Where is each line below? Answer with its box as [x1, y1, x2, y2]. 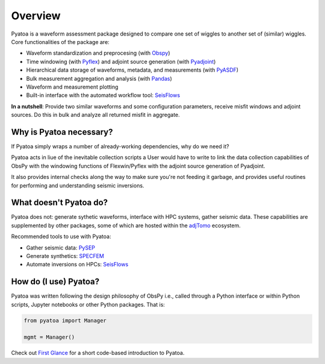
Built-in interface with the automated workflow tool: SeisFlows [26, 92, 181, 99]
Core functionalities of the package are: [11, 38, 110, 45]
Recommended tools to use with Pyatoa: [11, 233, 111, 240]
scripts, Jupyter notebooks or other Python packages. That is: [11, 301, 166, 308]
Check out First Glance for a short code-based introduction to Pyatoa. [11, 350, 185, 357]
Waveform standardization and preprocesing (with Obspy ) [26, 49, 170, 57]
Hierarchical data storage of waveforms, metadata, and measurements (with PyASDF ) [26, 66, 239, 74]
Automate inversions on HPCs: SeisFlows [26, 261, 129, 268]
